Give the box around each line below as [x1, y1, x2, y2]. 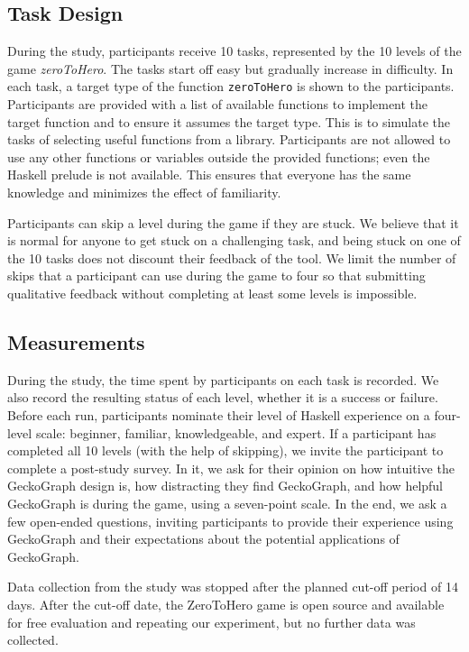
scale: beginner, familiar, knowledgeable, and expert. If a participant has [35, 423, 437, 442]
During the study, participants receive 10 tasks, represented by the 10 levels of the [7, 41, 462, 60]
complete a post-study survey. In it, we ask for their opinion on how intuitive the [7, 458, 455, 477]
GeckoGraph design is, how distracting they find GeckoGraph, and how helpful [7, 476, 444, 495]
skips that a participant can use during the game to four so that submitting [7, 266, 426, 285]
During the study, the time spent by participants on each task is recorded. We [7, 370, 439, 389]
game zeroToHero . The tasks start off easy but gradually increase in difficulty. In [7, 59, 454, 78]
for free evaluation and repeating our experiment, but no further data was [7, 612, 416, 631]
